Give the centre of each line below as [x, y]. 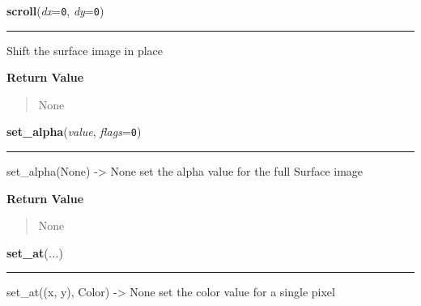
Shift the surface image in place [85, 50]
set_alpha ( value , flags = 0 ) [74, 132]
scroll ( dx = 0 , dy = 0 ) [55, 11]
